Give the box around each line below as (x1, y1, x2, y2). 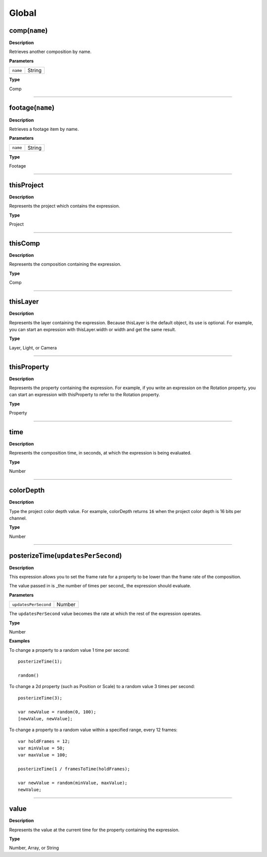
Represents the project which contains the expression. (9, 203, 120, 209)
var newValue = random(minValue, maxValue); (18, 780, 128, 786)
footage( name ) (9, 104, 54, 112)
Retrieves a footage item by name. (9, 126, 79, 132)
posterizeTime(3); (18, 695, 63, 701)
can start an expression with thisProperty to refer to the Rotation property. (9, 392, 160, 398)
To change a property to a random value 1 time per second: (9, 647, 130, 653)
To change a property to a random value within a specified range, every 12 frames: (9, 727, 178, 733)
